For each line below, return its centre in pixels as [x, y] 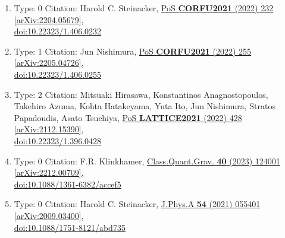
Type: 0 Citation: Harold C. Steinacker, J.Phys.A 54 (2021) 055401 [137, 204]
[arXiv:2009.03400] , [49, 215]
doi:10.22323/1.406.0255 [58, 74]
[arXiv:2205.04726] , [49, 63]
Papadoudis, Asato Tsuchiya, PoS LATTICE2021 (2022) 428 [128, 117]
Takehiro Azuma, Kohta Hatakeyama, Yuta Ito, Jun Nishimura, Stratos [145, 106]
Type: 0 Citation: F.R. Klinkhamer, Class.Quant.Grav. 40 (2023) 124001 [147, 161]
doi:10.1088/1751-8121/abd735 [70, 227]
